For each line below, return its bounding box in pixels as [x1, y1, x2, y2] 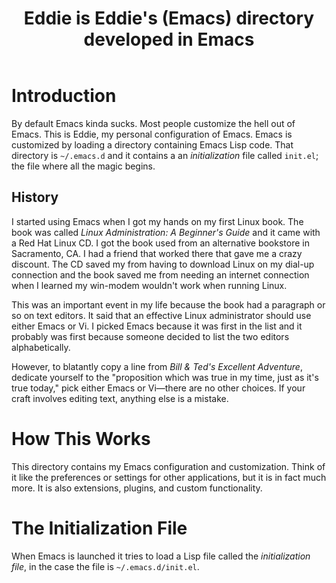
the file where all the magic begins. [11, 160, 156, 172]
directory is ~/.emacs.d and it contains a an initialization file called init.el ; [11, 149, 319, 161]
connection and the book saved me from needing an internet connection [11, 268, 310, 281]
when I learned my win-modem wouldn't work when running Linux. [11, 279, 288, 291]
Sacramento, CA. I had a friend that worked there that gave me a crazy [11, 247, 303, 259]
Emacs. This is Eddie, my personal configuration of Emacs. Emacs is [11, 128, 293, 140]
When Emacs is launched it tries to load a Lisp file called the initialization [11, 550, 311, 562]
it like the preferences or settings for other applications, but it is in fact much [11, 471, 327, 483]
